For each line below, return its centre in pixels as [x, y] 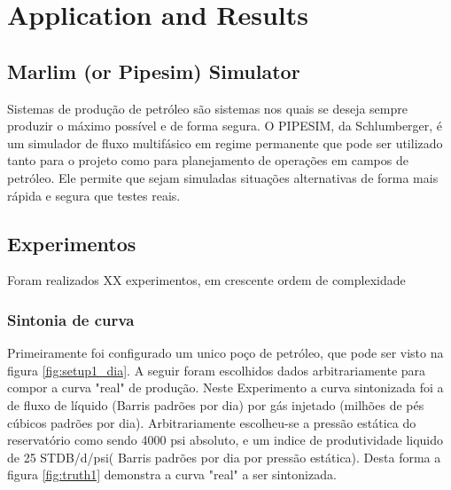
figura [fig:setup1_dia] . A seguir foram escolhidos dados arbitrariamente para [217, 370]
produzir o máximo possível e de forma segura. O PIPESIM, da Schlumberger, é [225, 126]
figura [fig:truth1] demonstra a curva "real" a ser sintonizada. [172, 474]
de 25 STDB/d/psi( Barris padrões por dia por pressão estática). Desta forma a [224, 457]
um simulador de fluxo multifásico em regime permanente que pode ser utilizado [225, 142]
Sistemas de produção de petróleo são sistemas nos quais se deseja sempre [207, 108]
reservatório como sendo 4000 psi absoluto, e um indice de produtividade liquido [225, 440]
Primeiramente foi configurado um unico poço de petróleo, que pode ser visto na [225, 353]
